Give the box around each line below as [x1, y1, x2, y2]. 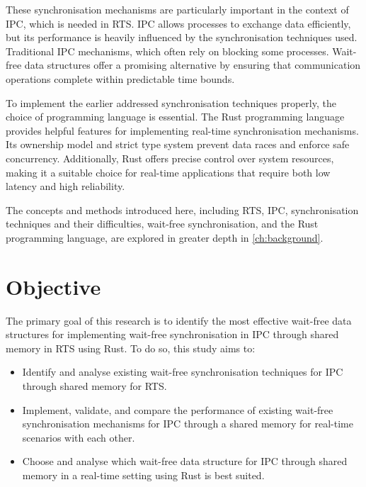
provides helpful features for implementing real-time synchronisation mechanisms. [6, 123, 359, 138]
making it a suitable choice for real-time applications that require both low [6, 164, 331, 179]
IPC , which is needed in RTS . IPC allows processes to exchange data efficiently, [6, 16, 351, 30]
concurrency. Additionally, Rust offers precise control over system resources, [6, 150, 334, 165]
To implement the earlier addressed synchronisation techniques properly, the [6, 95, 336, 110]
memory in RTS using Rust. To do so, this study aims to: [6, 340, 256, 355]
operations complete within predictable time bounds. [6, 71, 235, 86]
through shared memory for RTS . [22, 379, 167, 393]
